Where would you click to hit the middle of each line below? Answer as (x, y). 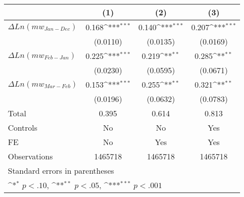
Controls (23, 127)
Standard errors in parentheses (61, 171)
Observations (30, 156)
